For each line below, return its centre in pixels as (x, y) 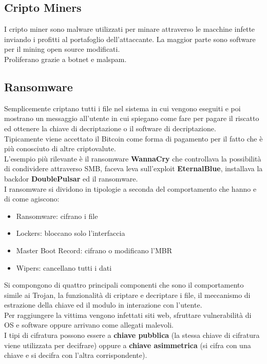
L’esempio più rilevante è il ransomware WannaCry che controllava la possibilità (133, 158)
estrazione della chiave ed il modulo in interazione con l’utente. (103, 305)
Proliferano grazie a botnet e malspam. (65, 59)
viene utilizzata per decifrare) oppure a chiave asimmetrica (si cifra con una (128, 345)
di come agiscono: (32, 199)
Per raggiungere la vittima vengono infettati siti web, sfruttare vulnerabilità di (128, 315)
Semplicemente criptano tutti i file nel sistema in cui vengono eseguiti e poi (122, 108)
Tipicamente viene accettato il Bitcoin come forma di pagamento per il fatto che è (133, 138)
